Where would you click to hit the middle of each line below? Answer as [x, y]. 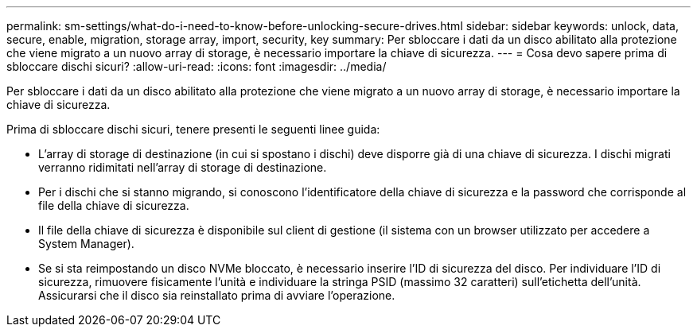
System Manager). [86, 244]
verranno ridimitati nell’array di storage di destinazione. [183, 167]
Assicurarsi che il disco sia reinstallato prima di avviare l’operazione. [217, 295]
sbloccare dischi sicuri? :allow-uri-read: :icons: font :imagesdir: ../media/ [197, 66]
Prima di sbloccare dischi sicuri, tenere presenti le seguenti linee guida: [193, 129]
